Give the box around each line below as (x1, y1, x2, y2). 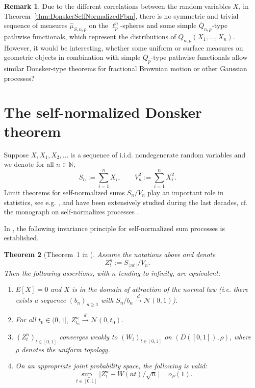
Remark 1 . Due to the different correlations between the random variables (4, 1, 231, 11)
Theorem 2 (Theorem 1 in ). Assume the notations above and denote (4, 249, 216, 259)
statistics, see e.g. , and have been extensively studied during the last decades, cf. (4, 197, 248, 207)
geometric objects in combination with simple (4, 52, 141, 62)
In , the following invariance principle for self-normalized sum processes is (4, 223, 225, 233)
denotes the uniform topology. (22, 344, 110, 354)
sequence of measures (4, 20, 68, 30)
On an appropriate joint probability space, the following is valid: (15, 361, 207, 371)
